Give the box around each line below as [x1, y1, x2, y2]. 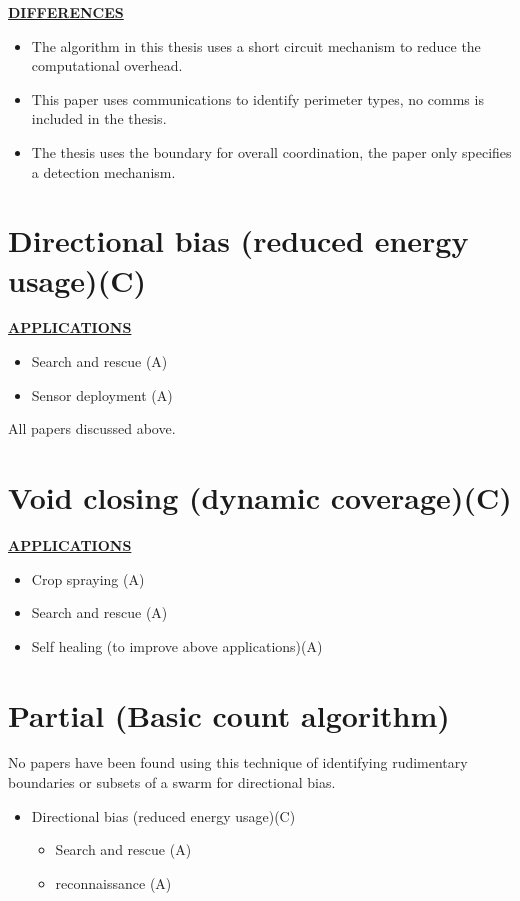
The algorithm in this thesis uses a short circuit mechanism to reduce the [31, 35, 481, 56]
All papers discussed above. [8, 418, 176, 439]
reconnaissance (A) [55, 872, 172, 893]
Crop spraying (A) [31, 568, 145, 589]
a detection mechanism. [31, 161, 176, 182]
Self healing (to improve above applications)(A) [31, 635, 323, 656]
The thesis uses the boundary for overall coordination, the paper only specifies [31, 141, 512, 162]
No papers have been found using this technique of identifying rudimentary [8, 752, 468, 773]
